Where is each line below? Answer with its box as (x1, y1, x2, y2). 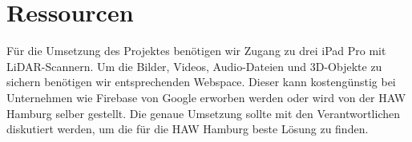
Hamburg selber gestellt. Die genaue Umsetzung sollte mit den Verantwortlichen (6, 105, 401, 121)
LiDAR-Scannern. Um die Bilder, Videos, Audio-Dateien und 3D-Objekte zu (6, 57, 382, 74)
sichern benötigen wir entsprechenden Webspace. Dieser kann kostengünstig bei (6, 73, 396, 90)
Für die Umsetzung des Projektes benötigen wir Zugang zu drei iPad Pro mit (6, 42, 386, 59)
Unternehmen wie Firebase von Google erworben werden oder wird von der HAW (6, 89, 406, 105)
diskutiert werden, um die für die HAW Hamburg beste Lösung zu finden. (6, 120, 369, 137)
